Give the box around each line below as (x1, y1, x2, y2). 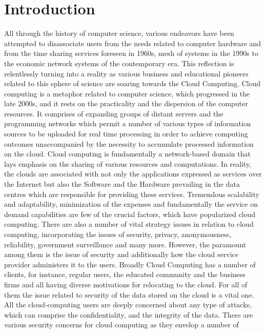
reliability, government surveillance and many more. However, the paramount (4, 239, 247, 249)
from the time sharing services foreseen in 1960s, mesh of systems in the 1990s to (4, 48, 258, 58)
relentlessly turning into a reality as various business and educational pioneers (4, 68, 249, 79)
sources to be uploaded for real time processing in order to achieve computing (4, 128, 248, 139)
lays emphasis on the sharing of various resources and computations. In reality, (4, 158, 252, 169)
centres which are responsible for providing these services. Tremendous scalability (4, 188, 259, 199)
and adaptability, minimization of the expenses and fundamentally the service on (4, 199, 258, 209)
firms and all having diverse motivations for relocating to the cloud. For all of (4, 279, 248, 289)
